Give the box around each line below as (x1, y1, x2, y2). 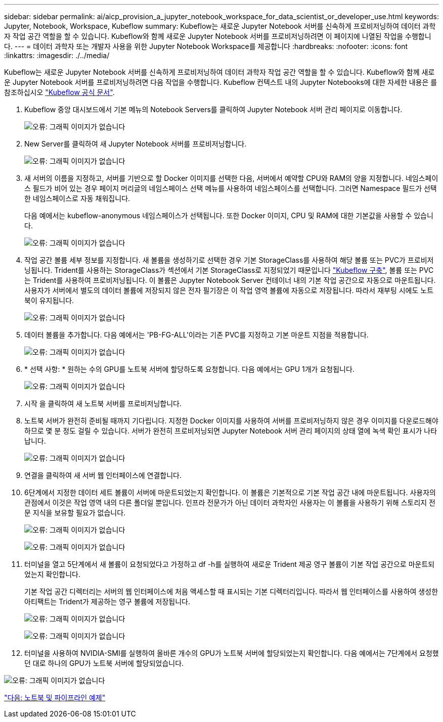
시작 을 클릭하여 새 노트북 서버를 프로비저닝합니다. (24, 399, 182, 408)
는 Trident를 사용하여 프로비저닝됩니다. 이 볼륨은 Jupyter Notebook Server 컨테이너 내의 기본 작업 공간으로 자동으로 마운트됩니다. (24, 276, 436, 284)
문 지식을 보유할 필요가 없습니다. (24, 508, 126, 517)
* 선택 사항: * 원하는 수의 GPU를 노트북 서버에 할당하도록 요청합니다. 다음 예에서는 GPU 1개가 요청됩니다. (24, 365, 355, 373)
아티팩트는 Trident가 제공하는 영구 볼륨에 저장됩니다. (24, 597, 190, 606)
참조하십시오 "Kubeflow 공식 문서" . (4, 88, 115, 97)
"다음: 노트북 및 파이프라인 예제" (4, 693, 106, 702)
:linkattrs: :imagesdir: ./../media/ (4, 51, 110, 60)
